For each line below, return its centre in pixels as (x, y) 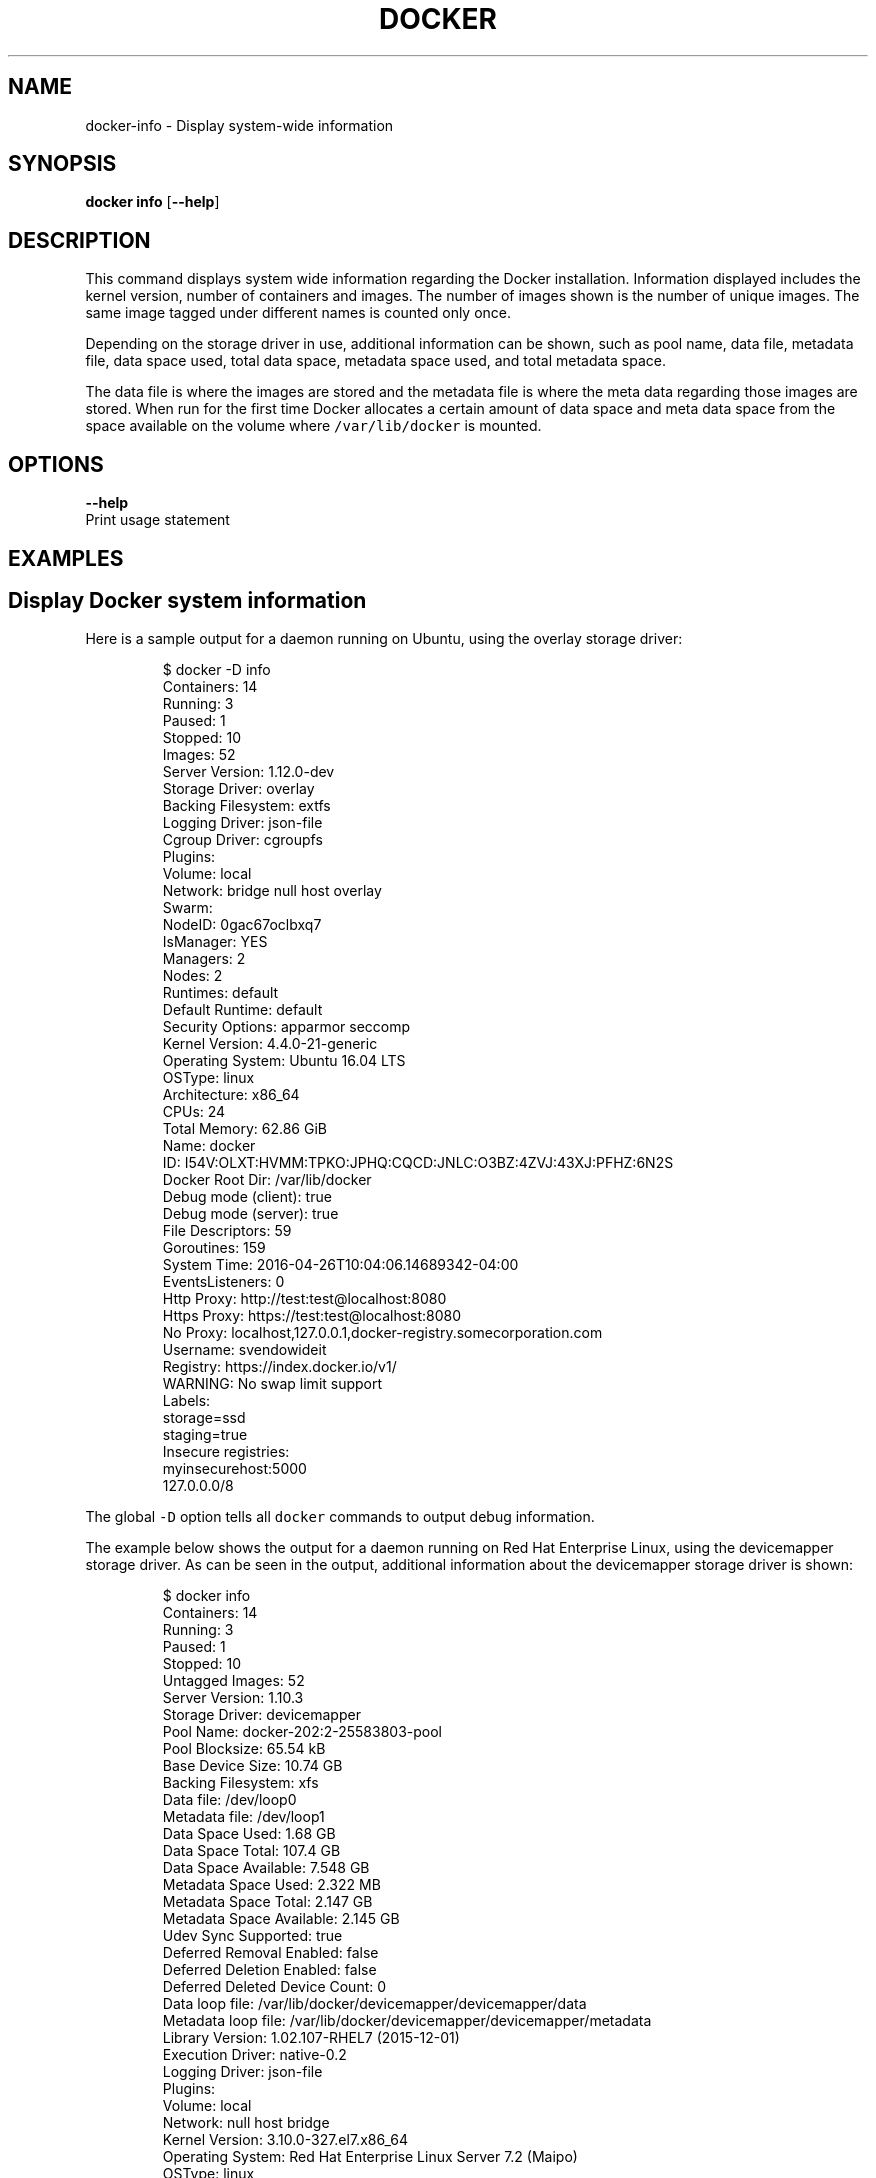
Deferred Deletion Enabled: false (269, 1970)
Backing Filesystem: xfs (240, 1783)
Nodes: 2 (192, 976)
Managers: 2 (204, 959)
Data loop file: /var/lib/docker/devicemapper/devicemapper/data (374, 2004)
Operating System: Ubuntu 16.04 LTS (284, 1061)
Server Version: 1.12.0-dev (248, 772)
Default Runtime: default (242, 1010)
